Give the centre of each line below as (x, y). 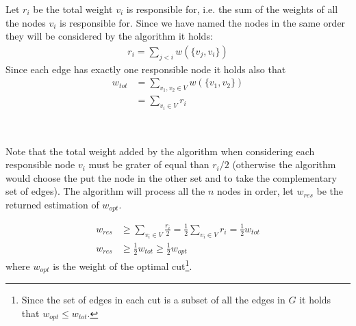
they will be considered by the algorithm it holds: (109, 36)
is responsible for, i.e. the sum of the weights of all (232, 9)
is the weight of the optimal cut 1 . (123, 265)
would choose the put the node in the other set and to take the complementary (171, 177)
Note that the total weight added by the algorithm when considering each (160, 151)
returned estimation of (52, 204)
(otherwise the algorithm (284, 164)
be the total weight (73, 9)
